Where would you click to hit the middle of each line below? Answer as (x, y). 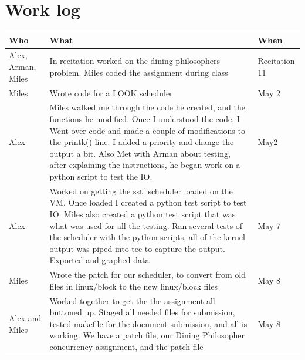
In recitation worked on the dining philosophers (135, 61)
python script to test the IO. (101, 176)
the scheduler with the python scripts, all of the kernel (147, 237)
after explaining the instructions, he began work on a (145, 165)
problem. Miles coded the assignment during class (139, 72)
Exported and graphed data (99, 260)
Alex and (25, 317)
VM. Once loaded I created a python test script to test (148, 202)
